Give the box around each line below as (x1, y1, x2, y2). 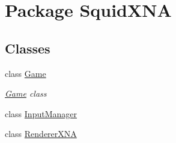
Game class (5, 87, 47, 100)
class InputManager (5, 107, 77, 120)
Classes (5, 38, 50, 57)
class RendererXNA (5, 127, 77, 140)
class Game (5, 67, 46, 79)
